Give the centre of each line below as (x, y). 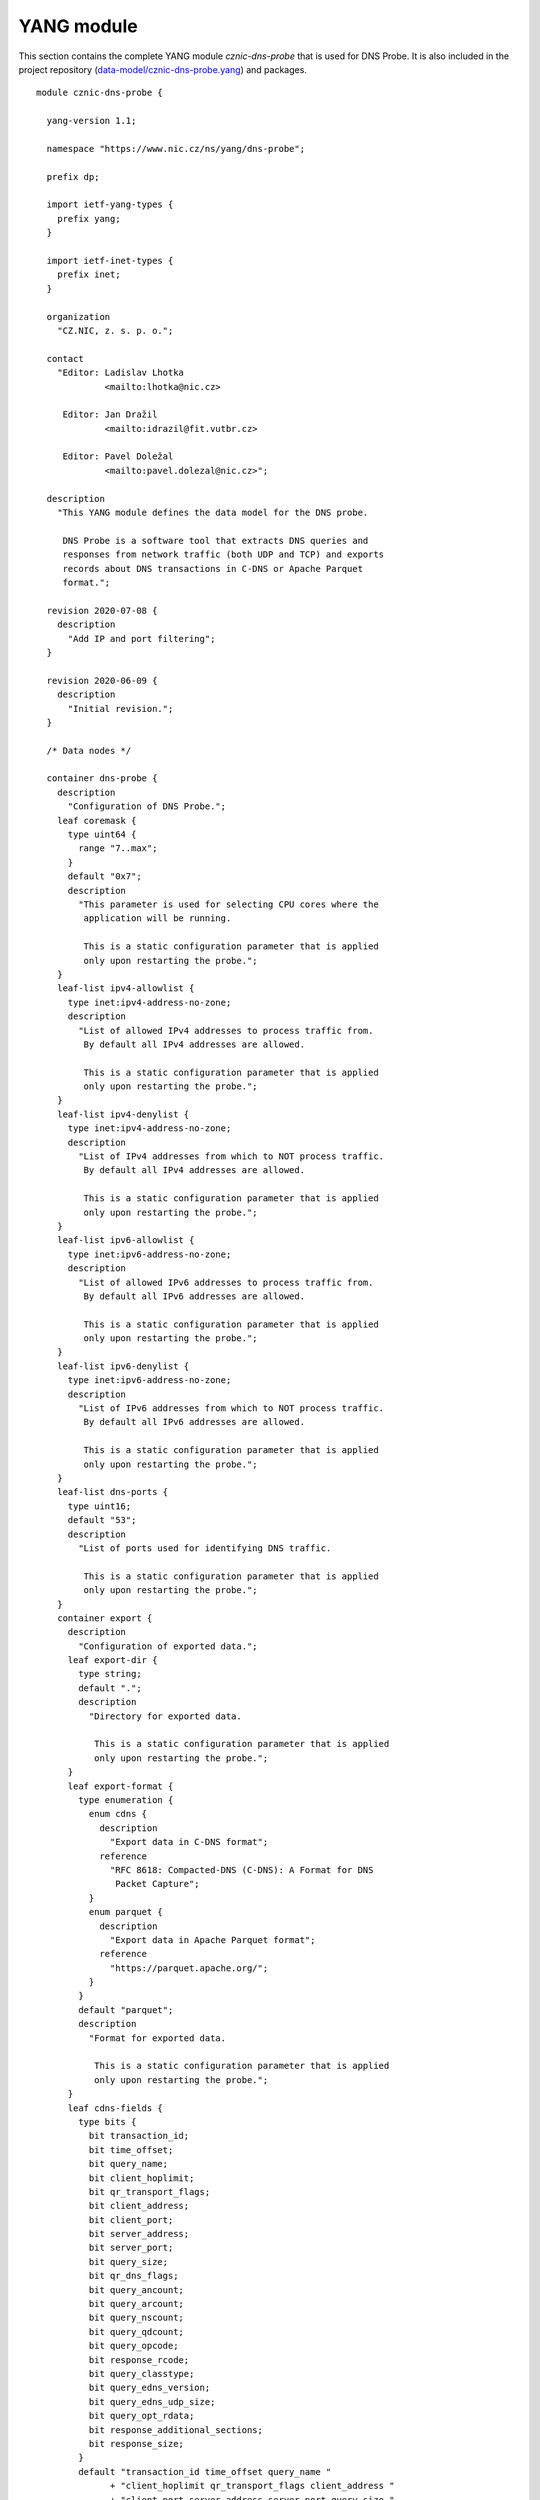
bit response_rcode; (139, 2359)
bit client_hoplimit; (141, 2178)
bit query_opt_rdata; (141, 2416)
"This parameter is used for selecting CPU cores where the (228, 904)
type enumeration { (126, 1799)
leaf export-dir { (112, 1660)
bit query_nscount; (136, 2318)
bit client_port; (131, 2219)
